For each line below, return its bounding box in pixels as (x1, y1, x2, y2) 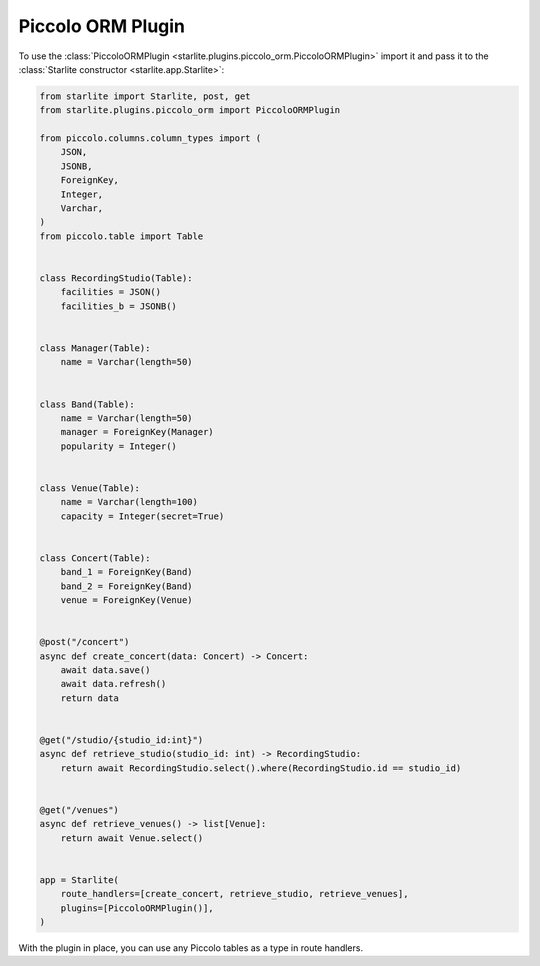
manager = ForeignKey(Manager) (60, 426, 214, 438)
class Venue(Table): (39, 482, 140, 494)
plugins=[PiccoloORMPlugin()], (60, 902, 214, 914)
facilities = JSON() (60, 286, 162, 298)
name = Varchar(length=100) (60, 496, 199, 508)
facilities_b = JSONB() (60, 300, 177, 312)
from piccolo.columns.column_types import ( (39, 133, 262, 144)
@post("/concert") (39, 636, 130, 648)
